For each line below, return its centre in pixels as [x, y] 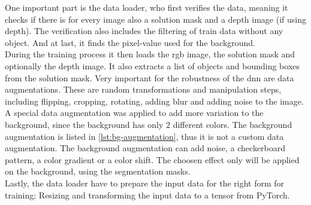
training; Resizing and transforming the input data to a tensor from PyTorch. [147, 195]
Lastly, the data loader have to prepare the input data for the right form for [145, 183]
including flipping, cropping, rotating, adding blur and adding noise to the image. [154, 101]
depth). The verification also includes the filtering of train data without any [144, 31]
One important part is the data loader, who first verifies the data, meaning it [147, 7]
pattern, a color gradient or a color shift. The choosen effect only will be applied [152, 159]
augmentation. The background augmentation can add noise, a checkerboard [145, 148]
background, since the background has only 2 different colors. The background [149, 124]
